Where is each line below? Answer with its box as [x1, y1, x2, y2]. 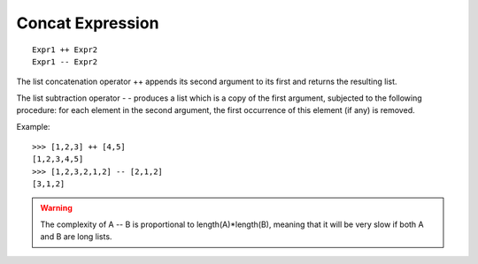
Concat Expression [16, 13, 159, 33]
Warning [40, 203, 73, 214]
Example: [16, 121, 50, 132]
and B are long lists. [40, 231, 112, 242]
